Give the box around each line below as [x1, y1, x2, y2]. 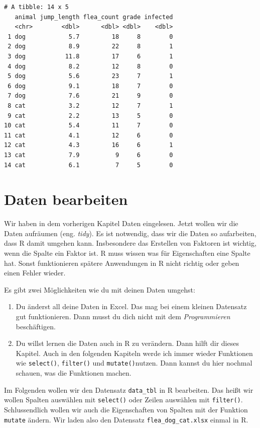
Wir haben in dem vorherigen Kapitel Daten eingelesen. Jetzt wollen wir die [4, 218, 238, 229]
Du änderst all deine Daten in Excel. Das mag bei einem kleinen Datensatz [16, 301, 247, 312]
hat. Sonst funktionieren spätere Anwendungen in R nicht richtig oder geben [4, 257, 239, 268]
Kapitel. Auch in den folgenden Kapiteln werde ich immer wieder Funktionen [16, 347, 253, 358]
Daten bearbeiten [4, 189, 128, 209]
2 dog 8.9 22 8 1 [8, 43, 173, 50]
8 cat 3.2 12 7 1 [8, 102, 173, 109]
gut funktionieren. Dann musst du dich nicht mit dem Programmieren [16, 311, 230, 321]
